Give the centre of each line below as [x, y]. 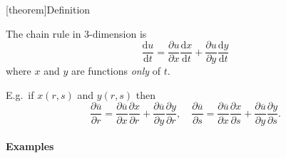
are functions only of [116, 71]
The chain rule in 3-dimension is [76, 33]
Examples [30, 146]
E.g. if [20, 94]
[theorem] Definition [48, 9]
